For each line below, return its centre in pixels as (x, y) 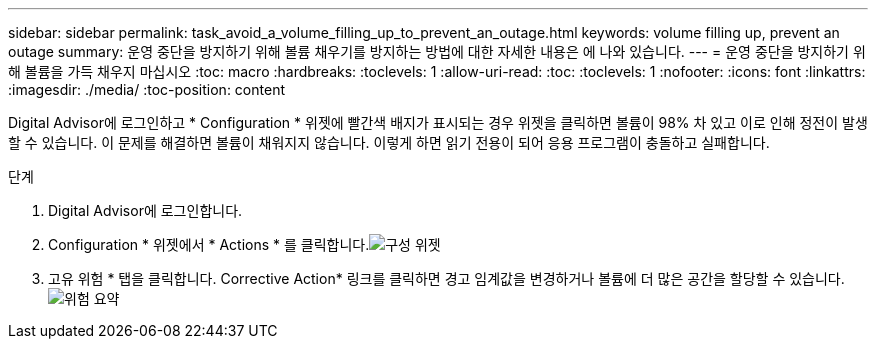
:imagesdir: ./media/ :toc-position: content (146, 89)
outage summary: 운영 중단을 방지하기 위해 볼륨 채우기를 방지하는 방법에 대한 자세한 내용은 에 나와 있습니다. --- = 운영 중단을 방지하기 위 (437, 51)
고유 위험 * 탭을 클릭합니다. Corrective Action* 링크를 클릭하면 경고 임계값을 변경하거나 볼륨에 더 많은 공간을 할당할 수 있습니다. (446, 278)
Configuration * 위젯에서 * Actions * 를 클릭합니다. (209, 244)
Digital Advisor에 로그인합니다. (145, 210)
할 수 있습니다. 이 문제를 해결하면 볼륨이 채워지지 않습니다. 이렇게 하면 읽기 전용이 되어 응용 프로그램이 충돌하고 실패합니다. (389, 142)
